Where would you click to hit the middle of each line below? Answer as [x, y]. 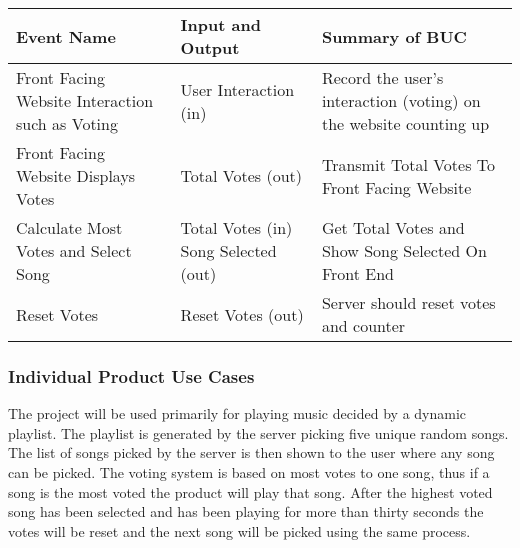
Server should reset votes [408, 302]
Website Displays [76, 175]
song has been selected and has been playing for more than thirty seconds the [246, 511]
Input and [220, 24]
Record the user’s [382, 77]
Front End [357, 273]
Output [210, 47]
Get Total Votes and [393, 227]
